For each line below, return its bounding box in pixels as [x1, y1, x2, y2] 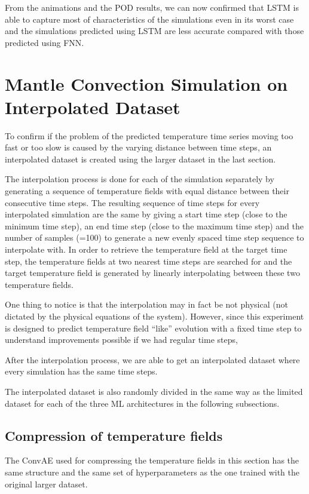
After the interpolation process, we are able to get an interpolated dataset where [5, 353, 300, 366]
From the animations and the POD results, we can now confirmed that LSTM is [5, 1, 299, 13]
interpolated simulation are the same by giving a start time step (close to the [5, 208, 287, 220]
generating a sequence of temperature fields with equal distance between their [5, 185, 289, 197]
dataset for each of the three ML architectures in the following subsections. [5, 397, 280, 409]
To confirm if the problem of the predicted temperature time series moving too [5, 129, 293, 142]
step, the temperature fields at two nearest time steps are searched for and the [5, 254, 292, 267]
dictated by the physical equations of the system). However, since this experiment [5, 310, 304, 322]
